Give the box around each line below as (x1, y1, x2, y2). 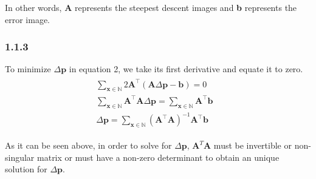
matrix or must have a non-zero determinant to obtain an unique (37, 150, 280, 163)
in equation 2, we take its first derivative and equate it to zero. (69, 62, 303, 75)
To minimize (5, 62, 51, 75)
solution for (5, 163, 47, 175)
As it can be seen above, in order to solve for (5, 139, 172, 152)
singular (5, 150, 35, 163)
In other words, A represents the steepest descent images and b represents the (5, 1, 297, 13)
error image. (5, 13, 50, 25)
